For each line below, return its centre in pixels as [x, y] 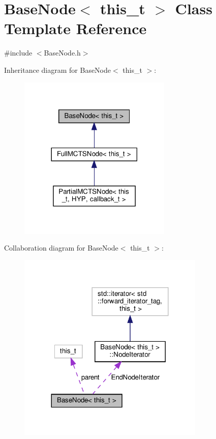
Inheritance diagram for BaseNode [57, 70]
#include [18, 53]
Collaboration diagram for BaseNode [61, 248]
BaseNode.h [62, 53]
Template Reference [75, 28]
